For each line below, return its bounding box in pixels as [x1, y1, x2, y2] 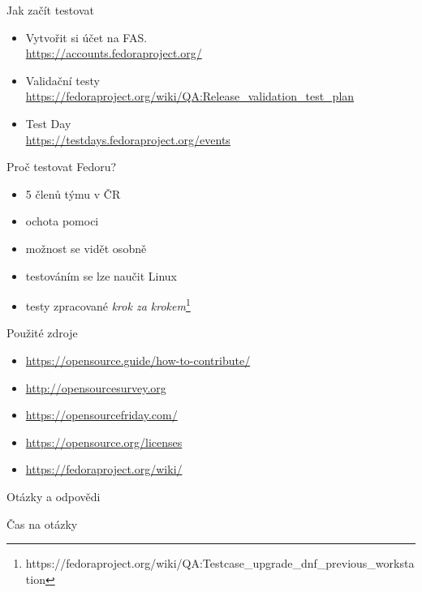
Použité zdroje [6, 324, 78, 341]
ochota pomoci [25, 212, 99, 230]
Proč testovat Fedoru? [6, 158, 117, 175]
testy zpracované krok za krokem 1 [25, 295, 191, 314]
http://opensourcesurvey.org [25, 379, 166, 396]
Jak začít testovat [6, 2, 94, 18]
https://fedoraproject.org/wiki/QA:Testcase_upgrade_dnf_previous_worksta [25, 555, 415, 572]
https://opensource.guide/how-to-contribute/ [25, 351, 251, 368]
